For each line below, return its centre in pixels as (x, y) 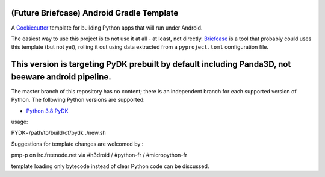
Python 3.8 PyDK (47, 111)
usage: (20, 122)
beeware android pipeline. (61, 77)
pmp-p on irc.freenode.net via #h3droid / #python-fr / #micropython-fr (99, 155)
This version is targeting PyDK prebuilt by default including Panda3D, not (151, 64)
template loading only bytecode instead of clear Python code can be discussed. (110, 166)
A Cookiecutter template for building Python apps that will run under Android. (107, 28)
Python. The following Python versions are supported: (78, 100)
